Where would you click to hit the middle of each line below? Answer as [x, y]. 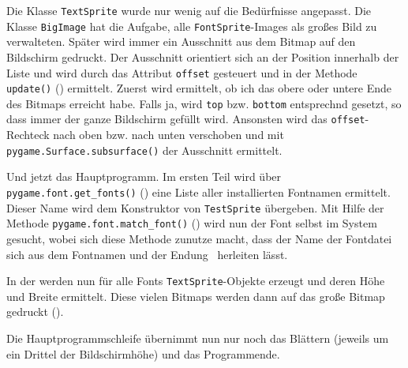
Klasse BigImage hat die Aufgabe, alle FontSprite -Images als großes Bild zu [192, 26]
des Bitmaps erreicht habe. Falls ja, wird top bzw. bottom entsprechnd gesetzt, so [204, 103]
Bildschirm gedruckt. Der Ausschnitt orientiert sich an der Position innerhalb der [203, 56]
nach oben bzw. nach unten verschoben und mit [168, 135]
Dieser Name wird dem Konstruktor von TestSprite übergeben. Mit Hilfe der [195, 207]
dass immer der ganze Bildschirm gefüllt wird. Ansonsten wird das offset [186, 119]
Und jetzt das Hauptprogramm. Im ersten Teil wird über [144, 176]
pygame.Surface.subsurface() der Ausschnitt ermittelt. [144, 150]
